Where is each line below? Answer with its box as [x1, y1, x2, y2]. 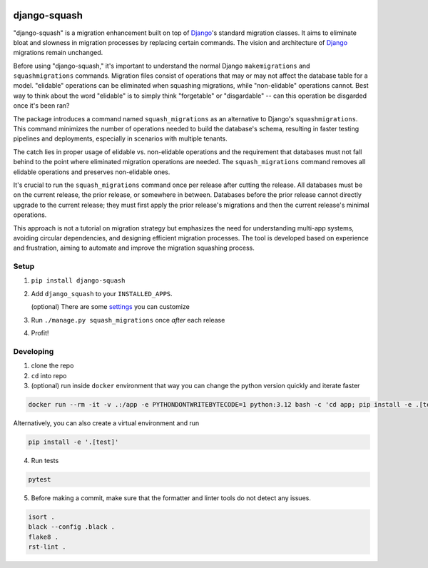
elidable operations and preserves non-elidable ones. [13, 168, 170, 176]
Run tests [31, 456, 59, 465]
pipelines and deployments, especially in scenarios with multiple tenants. [13, 134, 228, 143]
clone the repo [31, 361, 74, 370]
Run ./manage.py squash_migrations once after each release [31, 315, 225, 324]
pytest [28, 475, 51, 483]
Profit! [31, 329, 49, 338]
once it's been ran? [13, 101, 70, 110]
